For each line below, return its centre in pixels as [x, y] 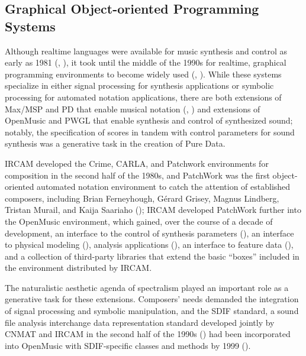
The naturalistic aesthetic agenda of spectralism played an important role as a [147, 287]
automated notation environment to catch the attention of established [164, 187]
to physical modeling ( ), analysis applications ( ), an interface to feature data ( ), [149, 245]
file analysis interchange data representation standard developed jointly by [140, 322]
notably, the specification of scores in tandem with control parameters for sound [150, 132]
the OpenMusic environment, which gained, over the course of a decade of [139, 221]
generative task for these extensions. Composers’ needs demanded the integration [152, 299]
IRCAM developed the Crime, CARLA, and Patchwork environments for [137, 163]
